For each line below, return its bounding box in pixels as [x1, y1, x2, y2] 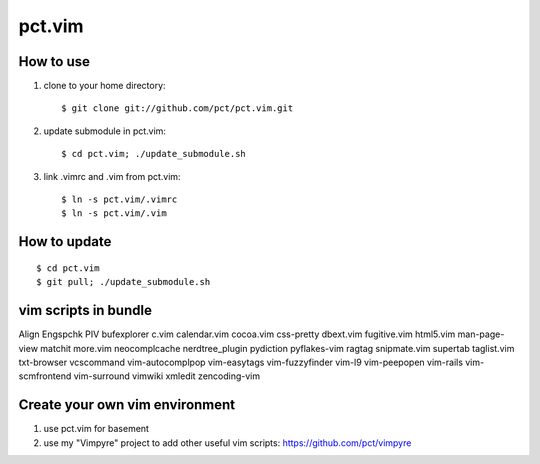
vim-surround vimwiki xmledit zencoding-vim [73, 370, 260, 382]
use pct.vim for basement [43, 423, 150, 435]
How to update [18, 233, 112, 250]
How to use [18, 53, 90, 70]
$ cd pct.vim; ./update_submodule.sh [61, 148, 247, 160]
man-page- [457, 328, 505, 340]
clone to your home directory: [43, 80, 166, 92]
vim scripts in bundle [18, 302, 152, 319]
